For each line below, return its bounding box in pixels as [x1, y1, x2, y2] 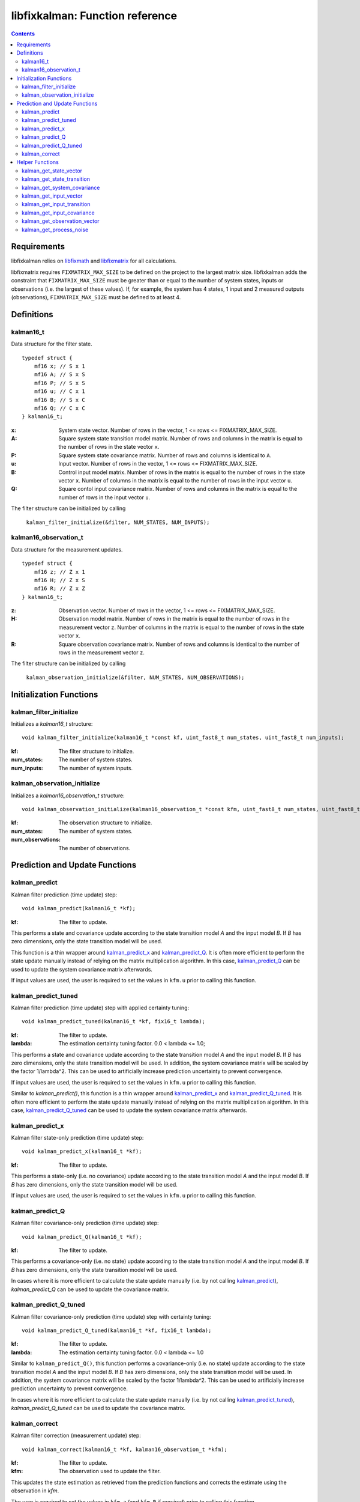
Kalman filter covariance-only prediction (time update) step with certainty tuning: [11, 1313, 211, 1320]
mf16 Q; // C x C [34, 404, 85, 412]
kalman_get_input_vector [22, 192, 83, 199]
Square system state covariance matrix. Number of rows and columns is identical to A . [58, 451, 272, 459]
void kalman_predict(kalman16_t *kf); [22, 905, 136, 912]
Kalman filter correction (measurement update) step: [11, 1432, 141, 1439]
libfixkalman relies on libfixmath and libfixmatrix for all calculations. [11, 257, 177, 264]
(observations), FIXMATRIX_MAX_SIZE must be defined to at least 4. [11, 294, 181, 300]
